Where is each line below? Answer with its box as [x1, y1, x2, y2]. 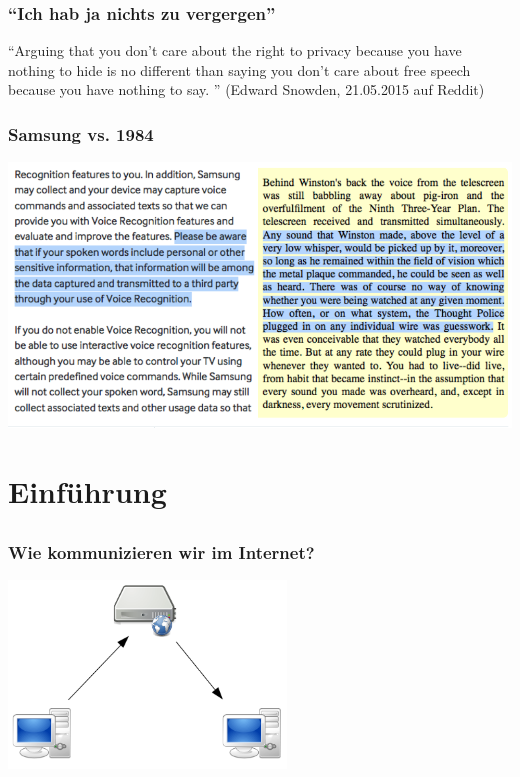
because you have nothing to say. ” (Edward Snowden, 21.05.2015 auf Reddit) [8, 79, 485, 100]
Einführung [8, 471, 167, 512]
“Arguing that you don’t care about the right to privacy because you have [8, 40, 462, 61]
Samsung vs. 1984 [8, 121, 154, 146]
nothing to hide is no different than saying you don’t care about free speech [8, 59, 471, 80]
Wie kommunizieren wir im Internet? [8, 539, 315, 564]
